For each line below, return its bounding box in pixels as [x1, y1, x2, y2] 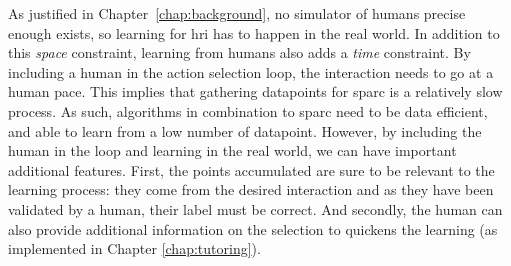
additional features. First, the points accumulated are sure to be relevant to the [8, 159, 495, 180]
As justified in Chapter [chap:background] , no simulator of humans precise [8, 3, 466, 23]
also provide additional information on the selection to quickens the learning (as [8, 218, 498, 239]
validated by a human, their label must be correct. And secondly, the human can [8, 198, 503, 219]
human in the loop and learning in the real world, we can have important [8, 140, 457, 161]
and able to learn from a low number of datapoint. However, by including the [8, 120, 482, 141]
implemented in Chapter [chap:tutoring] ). [8, 238, 261, 259]
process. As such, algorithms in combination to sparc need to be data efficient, [8, 100, 488, 121]
